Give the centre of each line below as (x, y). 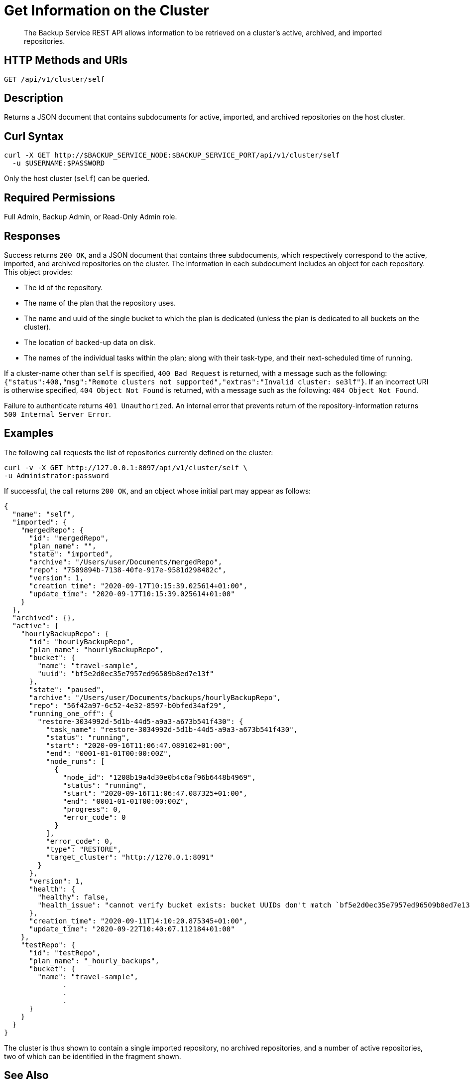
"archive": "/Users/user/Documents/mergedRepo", (126, 562)
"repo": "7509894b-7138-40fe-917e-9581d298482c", (128, 570)
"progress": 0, (92, 809)
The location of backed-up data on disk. (90, 342)
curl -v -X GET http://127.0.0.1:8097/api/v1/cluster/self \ (126, 467)
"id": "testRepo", (65, 953)
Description (34, 98)
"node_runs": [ (75, 761)
